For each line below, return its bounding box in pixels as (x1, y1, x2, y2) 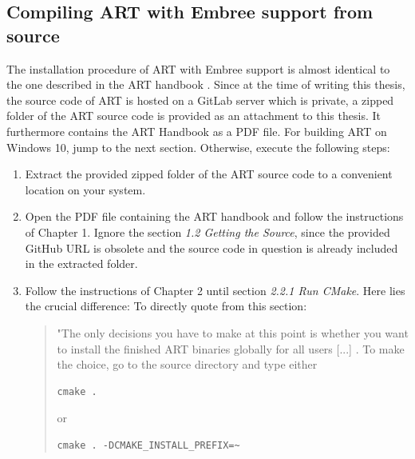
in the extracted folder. (25, 255, 138, 272)
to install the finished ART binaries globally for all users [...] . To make (57, 340, 405, 357)
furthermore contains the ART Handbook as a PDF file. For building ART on (6, 122, 387, 139)
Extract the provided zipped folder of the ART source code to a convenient (25, 166, 393, 182)
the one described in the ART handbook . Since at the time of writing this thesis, (6, 76, 405, 93)
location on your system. (25, 181, 146, 198)
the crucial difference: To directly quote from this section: (25, 297, 307, 314)
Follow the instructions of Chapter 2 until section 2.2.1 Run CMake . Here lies (25, 281, 405, 298)
